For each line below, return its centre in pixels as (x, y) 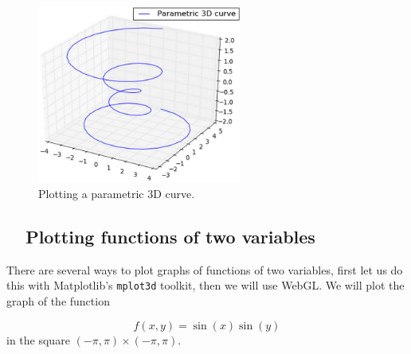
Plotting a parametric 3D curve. (117, 193)
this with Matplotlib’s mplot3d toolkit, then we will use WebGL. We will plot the (205, 285)
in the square (38, 339)
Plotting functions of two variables (170, 236)
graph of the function (58, 300)
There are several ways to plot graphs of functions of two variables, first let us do (205, 269)
